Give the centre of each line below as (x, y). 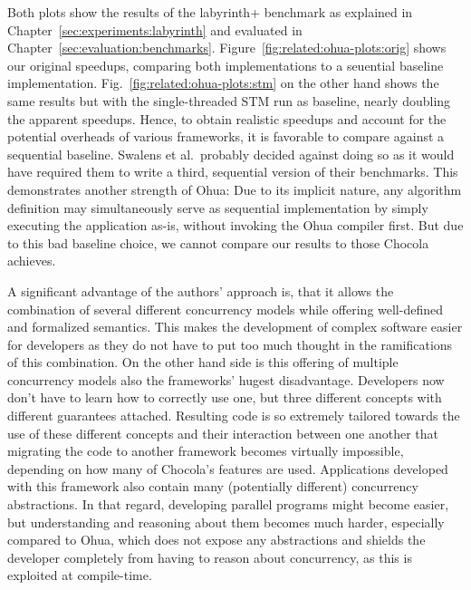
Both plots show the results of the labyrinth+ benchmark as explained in (210, 12)
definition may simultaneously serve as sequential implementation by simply (218, 207)
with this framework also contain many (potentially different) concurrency (213, 486)
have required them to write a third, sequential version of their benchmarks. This (233, 172)
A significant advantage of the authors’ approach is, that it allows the (201, 290)
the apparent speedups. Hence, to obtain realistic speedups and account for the (227, 118)
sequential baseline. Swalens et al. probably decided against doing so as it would (231, 154)
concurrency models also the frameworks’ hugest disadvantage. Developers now (226, 379)
